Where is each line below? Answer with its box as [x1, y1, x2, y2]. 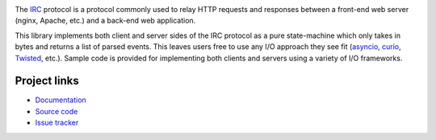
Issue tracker [35, 117, 79, 128]
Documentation [35, 95, 86, 105]
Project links [15, 74, 80, 88]
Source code [35, 106, 78, 116]
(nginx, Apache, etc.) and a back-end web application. [15, 16, 196, 26]
